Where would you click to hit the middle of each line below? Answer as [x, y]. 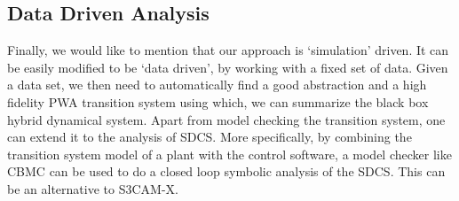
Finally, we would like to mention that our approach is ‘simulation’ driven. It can [228, 50]
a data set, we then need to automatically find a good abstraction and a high [217, 85]
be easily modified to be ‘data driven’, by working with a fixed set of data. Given [228, 67]
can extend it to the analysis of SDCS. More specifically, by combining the [210, 137]
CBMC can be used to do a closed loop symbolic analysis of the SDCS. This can [226, 171]
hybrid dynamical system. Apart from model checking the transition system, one [226, 119]
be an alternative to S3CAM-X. [93, 188]
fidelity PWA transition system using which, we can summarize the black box [218, 101]
